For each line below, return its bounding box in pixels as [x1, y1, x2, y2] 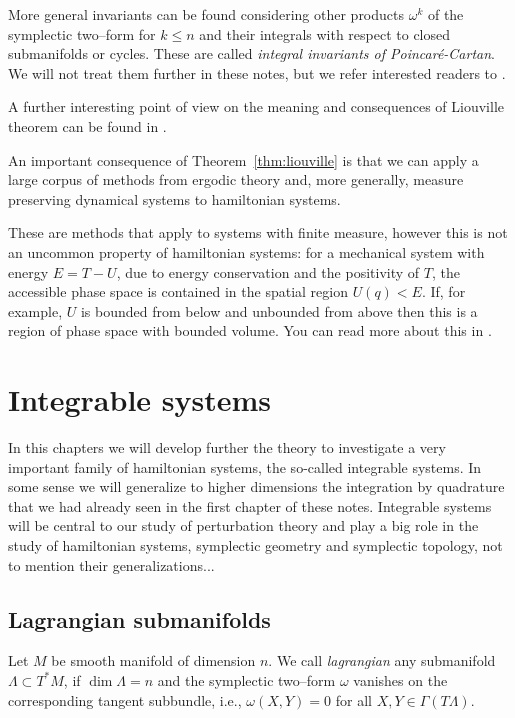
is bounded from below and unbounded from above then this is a [80, 300, 478, 321]
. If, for [421, 281, 466, 302]
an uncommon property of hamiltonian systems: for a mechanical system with [8, 241, 485, 262]
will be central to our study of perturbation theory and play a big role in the [8, 515, 479, 536]
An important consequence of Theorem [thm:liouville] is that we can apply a [8, 149, 479, 170]
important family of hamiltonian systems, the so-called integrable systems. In [8, 456, 482, 477]
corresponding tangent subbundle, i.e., [8, 689, 242, 710]
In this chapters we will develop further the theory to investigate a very [8, 437, 446, 458]
